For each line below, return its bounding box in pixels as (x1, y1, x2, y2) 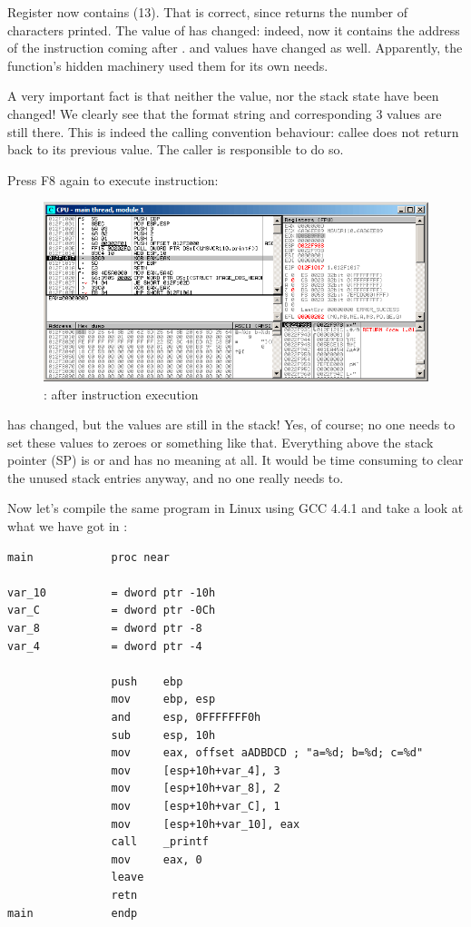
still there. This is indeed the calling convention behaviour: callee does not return (7, 122, 459, 141)
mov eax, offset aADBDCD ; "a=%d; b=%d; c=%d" (111, 746, 424, 760)
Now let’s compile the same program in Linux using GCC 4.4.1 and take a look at (7, 498, 464, 518)
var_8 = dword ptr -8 (7, 622, 202, 636)
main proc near (7, 550, 170, 564)
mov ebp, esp (111, 693, 216, 706)
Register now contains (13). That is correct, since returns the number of (7, 3, 407, 21)
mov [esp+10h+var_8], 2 (111, 782, 280, 795)
